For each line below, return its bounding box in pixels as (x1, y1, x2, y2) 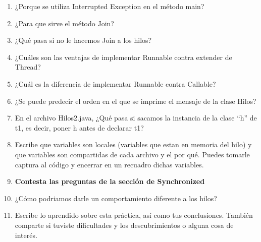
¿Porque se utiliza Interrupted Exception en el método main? (15, 1, 204, 11)
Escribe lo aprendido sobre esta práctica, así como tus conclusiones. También (15, 210, 253, 220)
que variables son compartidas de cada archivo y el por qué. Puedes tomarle (15, 149, 250, 159)
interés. (15, 229, 37, 240)
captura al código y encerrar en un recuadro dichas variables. (15, 159, 204, 169)
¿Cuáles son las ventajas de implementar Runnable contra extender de (15, 51, 232, 62)
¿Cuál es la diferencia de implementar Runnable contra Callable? (15, 78, 216, 89)
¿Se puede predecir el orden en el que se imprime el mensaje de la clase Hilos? (15, 95, 256, 106)
